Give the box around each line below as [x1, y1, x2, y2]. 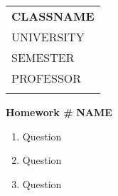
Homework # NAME [6, 105, 112, 119]
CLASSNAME [11, 8, 95, 24]
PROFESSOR [11, 70, 82, 86]
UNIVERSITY [11, 29, 85, 45]
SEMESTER [11, 49, 75, 66]
